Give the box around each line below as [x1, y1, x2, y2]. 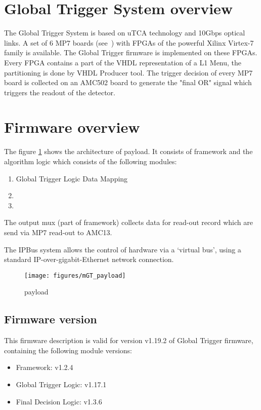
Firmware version [4, 311, 97, 327]
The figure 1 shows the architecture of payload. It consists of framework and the [4, 146, 253, 157]
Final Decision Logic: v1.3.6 [16, 396, 102, 406]
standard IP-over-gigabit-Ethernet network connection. [4, 254, 174, 265]
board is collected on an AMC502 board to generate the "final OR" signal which [4, 77, 252, 88]
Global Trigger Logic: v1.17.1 [16, 379, 107, 389]
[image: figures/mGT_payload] [24, 272, 126, 279]
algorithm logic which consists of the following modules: [4, 156, 177, 166]
